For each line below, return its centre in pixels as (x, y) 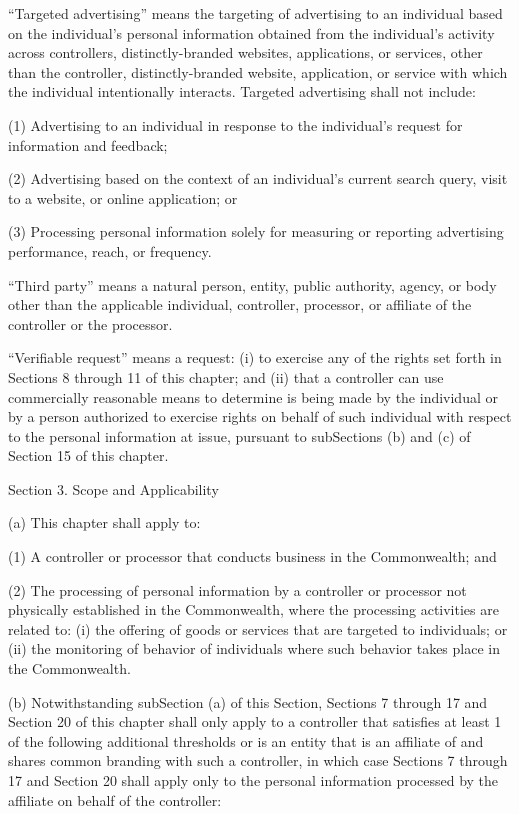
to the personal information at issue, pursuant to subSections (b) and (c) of (239, 435)
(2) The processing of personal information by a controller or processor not (237, 589)
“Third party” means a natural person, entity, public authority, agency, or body (252, 284)
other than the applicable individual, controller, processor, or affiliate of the (240, 304)
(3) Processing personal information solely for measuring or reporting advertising (256, 231)
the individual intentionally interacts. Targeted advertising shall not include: (242, 91)
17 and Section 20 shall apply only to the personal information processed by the (253, 780)
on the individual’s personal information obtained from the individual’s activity (251, 32)
